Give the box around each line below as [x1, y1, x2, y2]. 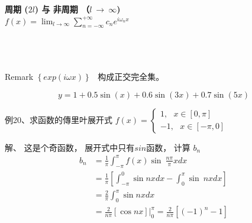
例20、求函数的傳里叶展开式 [5, 113, 112, 125]
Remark [5, 70, 34, 83]
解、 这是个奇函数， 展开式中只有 [5, 141, 135, 153]
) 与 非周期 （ [34, 3, 90, 15]
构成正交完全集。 [98, 70, 164, 83]
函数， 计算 [146, 141, 190, 153]
